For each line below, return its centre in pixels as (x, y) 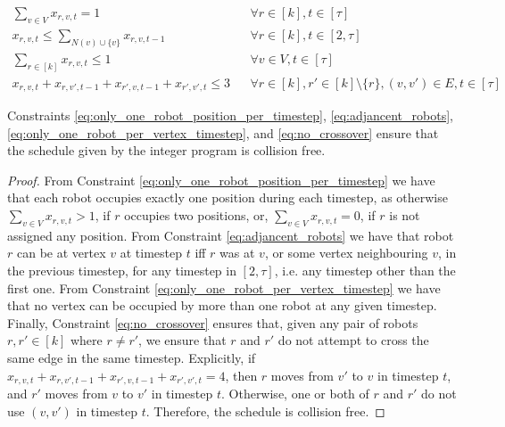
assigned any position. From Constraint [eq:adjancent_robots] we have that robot (231, 235)
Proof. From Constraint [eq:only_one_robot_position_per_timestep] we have (221, 180)
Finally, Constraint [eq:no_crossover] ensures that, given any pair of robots (213, 322)
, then (241, 375)
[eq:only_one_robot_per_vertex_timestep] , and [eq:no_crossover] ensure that (223, 132)
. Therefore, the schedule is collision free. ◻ (265, 411)
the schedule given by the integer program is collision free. (166, 150)
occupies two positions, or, (196, 215)
